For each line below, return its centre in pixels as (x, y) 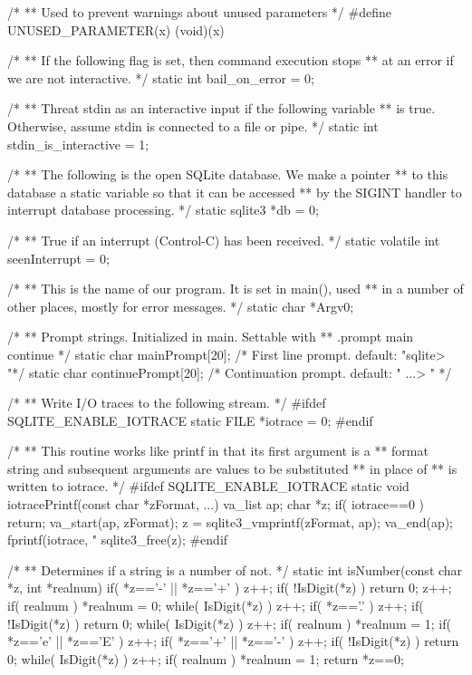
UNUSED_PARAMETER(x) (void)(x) (116, 29)
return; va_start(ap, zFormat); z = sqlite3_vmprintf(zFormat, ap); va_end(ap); (231, 521)
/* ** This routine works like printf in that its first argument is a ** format (218, 451)
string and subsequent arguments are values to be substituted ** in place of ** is (232, 468)
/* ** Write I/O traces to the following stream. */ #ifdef (167, 403)
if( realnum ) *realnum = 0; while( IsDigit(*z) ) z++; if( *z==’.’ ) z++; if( (216, 606)
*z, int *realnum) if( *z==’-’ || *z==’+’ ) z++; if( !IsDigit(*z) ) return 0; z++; (230, 588)
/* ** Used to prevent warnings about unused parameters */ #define (199, 12)
